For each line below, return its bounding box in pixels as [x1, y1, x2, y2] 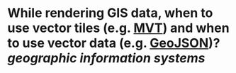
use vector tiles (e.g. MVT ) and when [7, 20, 230, 36]
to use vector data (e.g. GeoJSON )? [7, 35, 220, 51]
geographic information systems [7, 50, 206, 67]
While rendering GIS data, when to [7, 5, 213, 21]
